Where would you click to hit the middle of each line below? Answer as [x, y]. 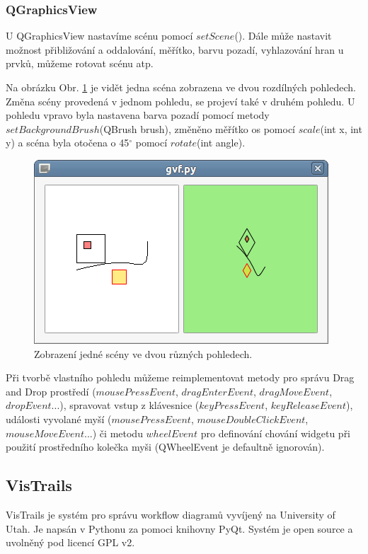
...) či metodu [114, 433]
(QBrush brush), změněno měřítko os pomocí [197, 128]
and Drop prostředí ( [51, 391]
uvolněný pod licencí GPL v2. [70, 542]
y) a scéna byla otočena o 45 [68, 143]
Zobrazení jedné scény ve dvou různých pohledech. [143, 353]
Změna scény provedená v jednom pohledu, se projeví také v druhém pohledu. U [180, 101]
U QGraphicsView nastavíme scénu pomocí [99, 36]
